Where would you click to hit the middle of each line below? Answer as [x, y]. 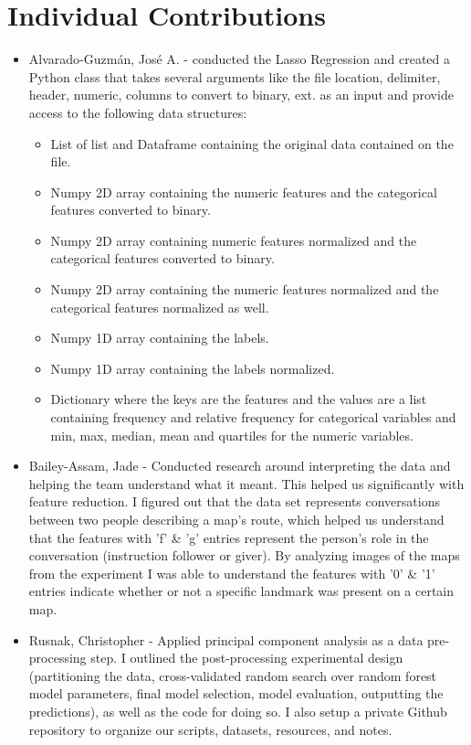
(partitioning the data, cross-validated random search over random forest [233, 675]
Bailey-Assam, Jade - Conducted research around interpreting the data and [240, 466]
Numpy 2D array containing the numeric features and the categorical [244, 192]
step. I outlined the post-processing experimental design [247, 658]
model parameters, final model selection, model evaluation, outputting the [236, 693]
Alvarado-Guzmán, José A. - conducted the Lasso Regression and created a [239, 59]
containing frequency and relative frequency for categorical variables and [253, 417]
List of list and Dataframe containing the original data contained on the [252, 143]
